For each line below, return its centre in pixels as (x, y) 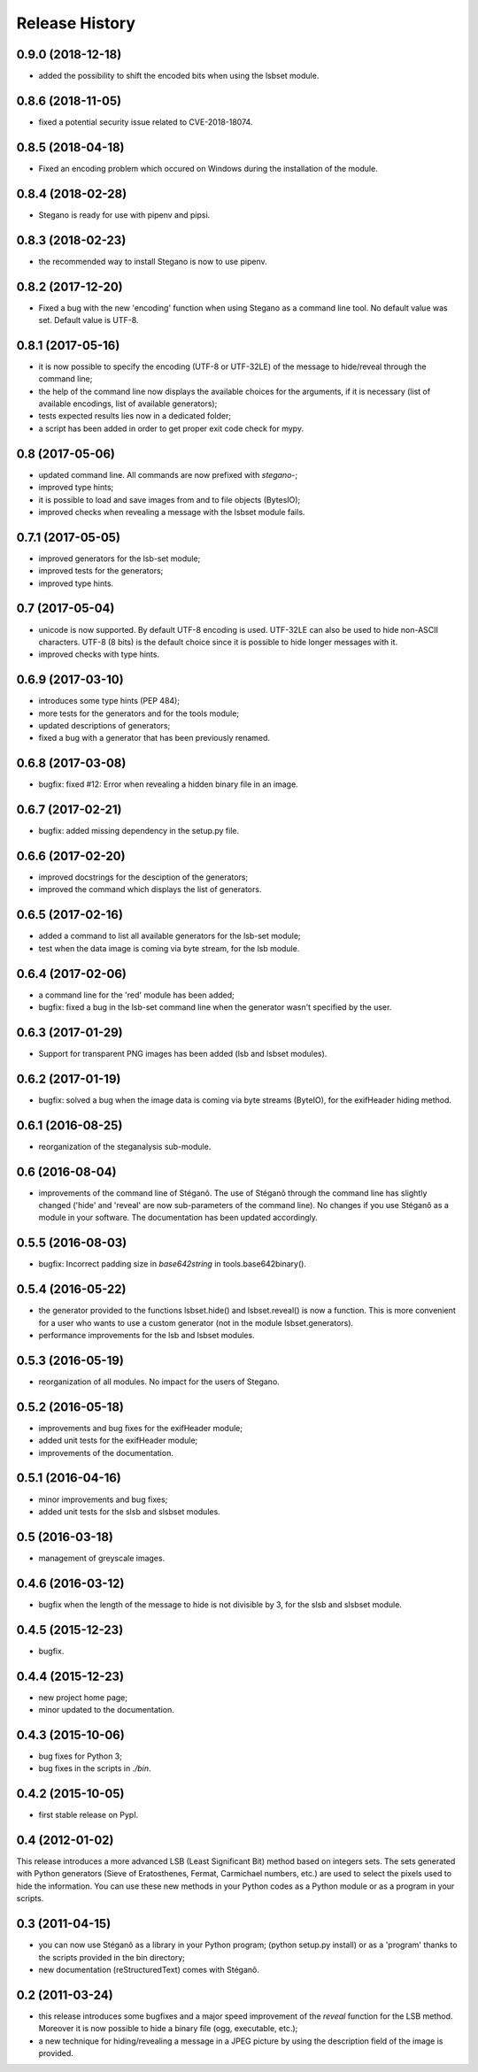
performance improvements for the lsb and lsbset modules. (147, 1336)
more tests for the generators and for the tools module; (139, 713)
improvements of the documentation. (106, 1452)
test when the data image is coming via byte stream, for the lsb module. (169, 948)
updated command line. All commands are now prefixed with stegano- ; (168, 474)
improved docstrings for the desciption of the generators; (143, 877)
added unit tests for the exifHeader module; (118, 1440)
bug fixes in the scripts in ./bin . (95, 1768)
